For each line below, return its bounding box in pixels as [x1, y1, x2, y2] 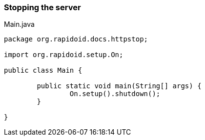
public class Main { [4, 66, 82, 75]
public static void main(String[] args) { [37, 82, 202, 90]
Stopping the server [4, 2, 81, 12]
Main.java [4, 20, 35, 29]
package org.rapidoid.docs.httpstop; [4, 35, 148, 43]
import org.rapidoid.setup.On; [4, 51, 123, 59]
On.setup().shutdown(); [69, 90, 161, 98]
